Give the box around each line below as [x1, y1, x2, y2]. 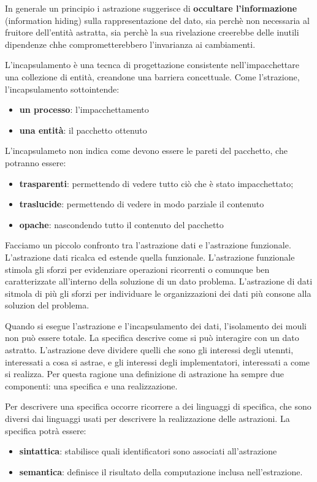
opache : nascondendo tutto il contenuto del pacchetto [19, 218, 224, 231]
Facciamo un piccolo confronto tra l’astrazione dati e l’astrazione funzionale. [5, 239, 291, 251]
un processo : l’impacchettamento [19, 103, 149, 116]
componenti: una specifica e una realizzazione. [5, 379, 178, 392]
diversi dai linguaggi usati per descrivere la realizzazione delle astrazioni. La [5, 412, 290, 425]
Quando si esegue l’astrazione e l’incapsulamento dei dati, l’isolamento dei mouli [5, 319, 307, 332]
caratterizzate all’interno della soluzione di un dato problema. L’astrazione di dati [5, 275, 313, 288]
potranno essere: [5, 156, 66, 169]
